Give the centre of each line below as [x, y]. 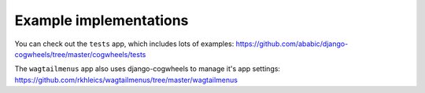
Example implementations [102, 20]
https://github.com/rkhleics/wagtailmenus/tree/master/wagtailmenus [126, 80]
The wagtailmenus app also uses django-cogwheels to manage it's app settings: [148, 69]
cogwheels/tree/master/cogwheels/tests [80, 54]
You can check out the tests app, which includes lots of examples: [124, 44]
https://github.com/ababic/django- [292, 44]
